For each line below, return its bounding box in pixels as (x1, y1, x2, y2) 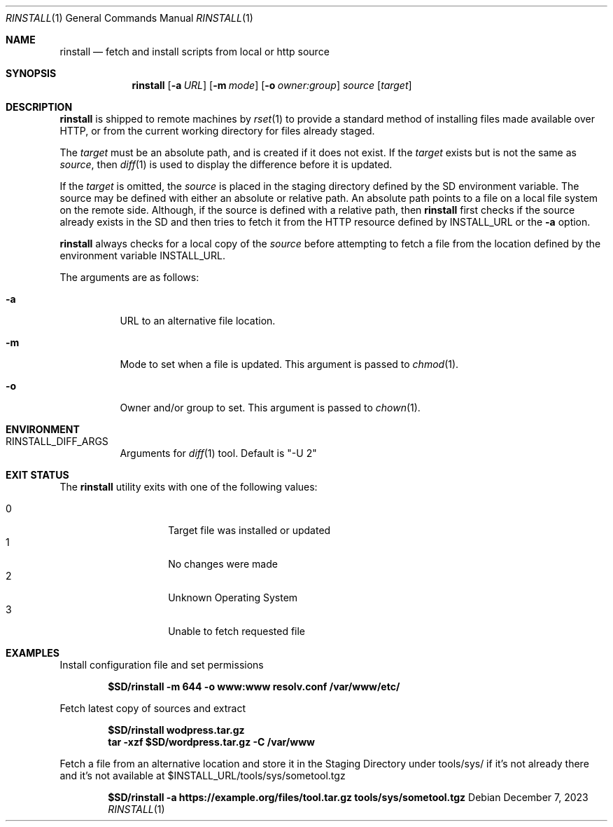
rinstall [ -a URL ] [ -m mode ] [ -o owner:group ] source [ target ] (132, 79, 412, 91)
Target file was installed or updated (168, 524, 331, 536)
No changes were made (168, 558, 278, 570)
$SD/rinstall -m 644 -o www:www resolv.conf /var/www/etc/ (108, 681, 400, 692)
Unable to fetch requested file (168, 625, 306, 637)
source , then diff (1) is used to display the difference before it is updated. (59, 158, 393, 170)
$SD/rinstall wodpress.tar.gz (108, 724, 245, 736)
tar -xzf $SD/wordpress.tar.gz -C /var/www (108, 736, 315, 748)
